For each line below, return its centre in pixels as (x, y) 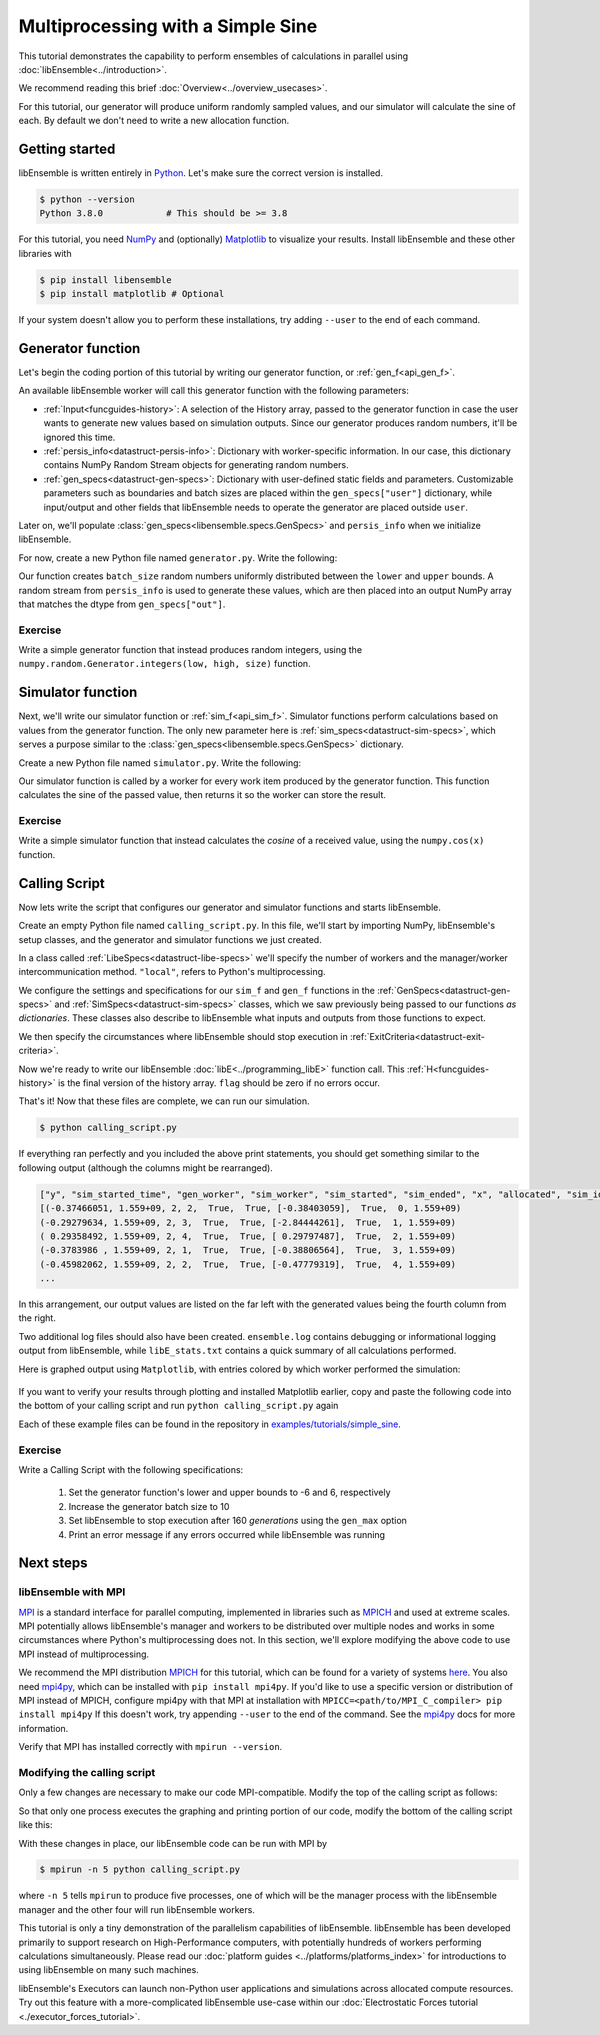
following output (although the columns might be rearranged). (146, 1167)
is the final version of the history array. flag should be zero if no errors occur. (218, 1083)
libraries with (45, 253)
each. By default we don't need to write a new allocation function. (154, 121)
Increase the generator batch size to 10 (149, 1506)
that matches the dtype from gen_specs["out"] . (122, 604)
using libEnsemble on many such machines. (108, 1970)
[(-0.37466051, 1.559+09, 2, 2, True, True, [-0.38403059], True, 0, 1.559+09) (250, 1208)
